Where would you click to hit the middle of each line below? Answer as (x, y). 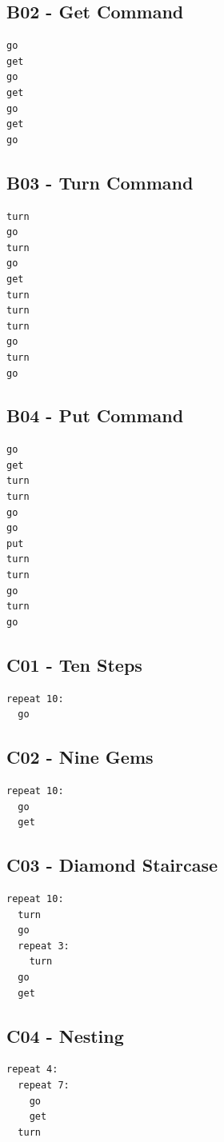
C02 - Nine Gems (80, 757)
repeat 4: (32, 1070)
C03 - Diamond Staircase (112, 865)
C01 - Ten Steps (74, 664)
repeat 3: (44, 946)
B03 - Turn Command (100, 182)
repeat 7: (44, 1085)
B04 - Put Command (95, 415)
